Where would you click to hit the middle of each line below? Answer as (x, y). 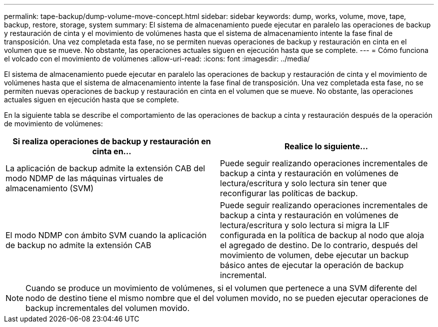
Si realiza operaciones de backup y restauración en (112, 141)
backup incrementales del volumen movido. (108, 308)
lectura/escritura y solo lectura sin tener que (303, 183)
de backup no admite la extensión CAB (78, 245)
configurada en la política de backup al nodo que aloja (322, 235)
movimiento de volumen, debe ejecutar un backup (314, 255)
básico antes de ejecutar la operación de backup (312, 265)
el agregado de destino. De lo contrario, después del (319, 245)
